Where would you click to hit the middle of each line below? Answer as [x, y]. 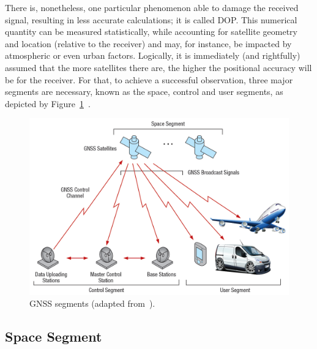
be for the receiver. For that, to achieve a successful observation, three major [149, 79]
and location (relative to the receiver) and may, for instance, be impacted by [148, 43]
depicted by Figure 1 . [48, 103]
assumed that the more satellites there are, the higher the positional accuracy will [158, 67]
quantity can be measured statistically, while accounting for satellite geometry [151, 32]
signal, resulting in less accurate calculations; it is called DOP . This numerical [151, 19]
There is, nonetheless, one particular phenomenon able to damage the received [152, 7]
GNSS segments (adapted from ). [92, 303]
